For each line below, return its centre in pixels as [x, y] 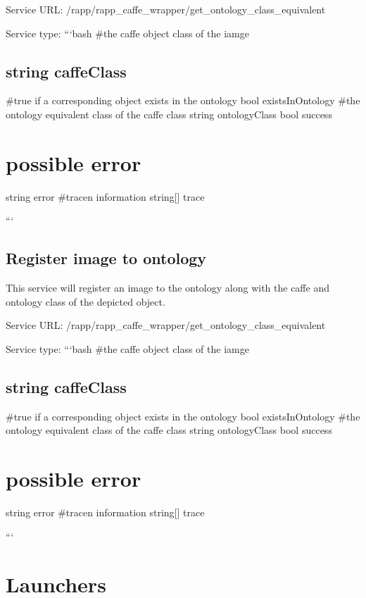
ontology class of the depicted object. [86, 301]
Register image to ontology [106, 258]
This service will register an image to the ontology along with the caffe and [168, 288]
